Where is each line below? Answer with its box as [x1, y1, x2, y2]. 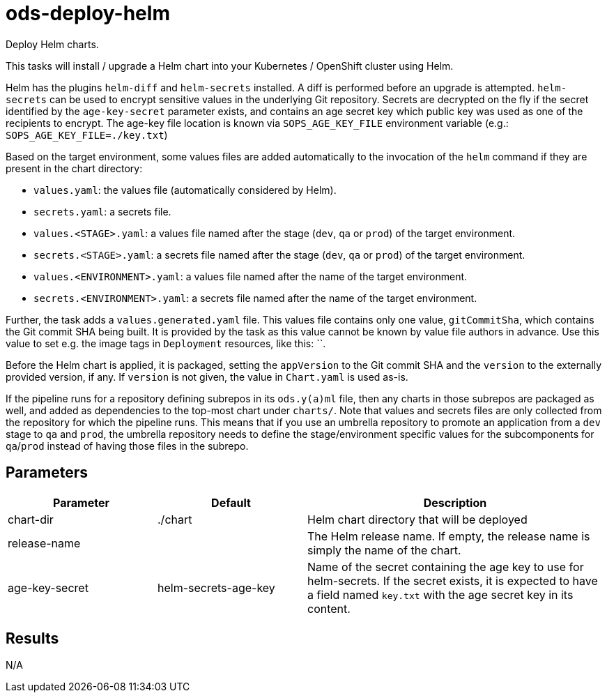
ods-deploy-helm [6, 1, 170, 25]
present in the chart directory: [6, 162, 143, 174]
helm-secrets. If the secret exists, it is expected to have [307, 573, 598, 588]
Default [211, 495, 251, 510]
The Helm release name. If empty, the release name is [307, 529, 590, 543]
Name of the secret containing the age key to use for [307, 559, 584, 574]
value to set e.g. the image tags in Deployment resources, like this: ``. [6, 337, 326, 349]
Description [423, 495, 487, 510]
